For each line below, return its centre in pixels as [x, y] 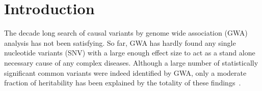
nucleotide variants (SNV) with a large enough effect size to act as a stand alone [130, 53]
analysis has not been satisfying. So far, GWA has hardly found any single [120, 42]
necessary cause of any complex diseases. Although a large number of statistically [131, 62]
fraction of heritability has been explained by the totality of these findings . [123, 83]
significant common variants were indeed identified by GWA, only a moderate [125, 72]
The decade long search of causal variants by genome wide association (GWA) [126, 33]
